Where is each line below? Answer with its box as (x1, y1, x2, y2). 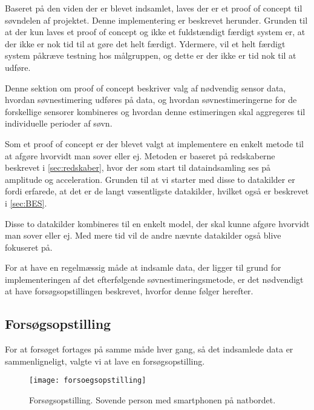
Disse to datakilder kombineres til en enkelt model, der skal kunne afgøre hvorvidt (5, 217, 310, 230)
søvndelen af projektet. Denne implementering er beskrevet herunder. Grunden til (5, 13, 308, 26)
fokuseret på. (5, 240, 53, 253)
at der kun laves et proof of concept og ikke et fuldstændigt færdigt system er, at (5, 25, 306, 38)
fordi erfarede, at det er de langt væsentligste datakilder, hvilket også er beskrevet (5, 185, 309, 197)
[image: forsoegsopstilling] (29, 376, 146, 385)
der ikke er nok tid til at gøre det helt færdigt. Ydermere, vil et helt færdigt (5, 37, 286, 50)
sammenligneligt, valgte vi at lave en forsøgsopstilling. (5, 354, 205, 367)
